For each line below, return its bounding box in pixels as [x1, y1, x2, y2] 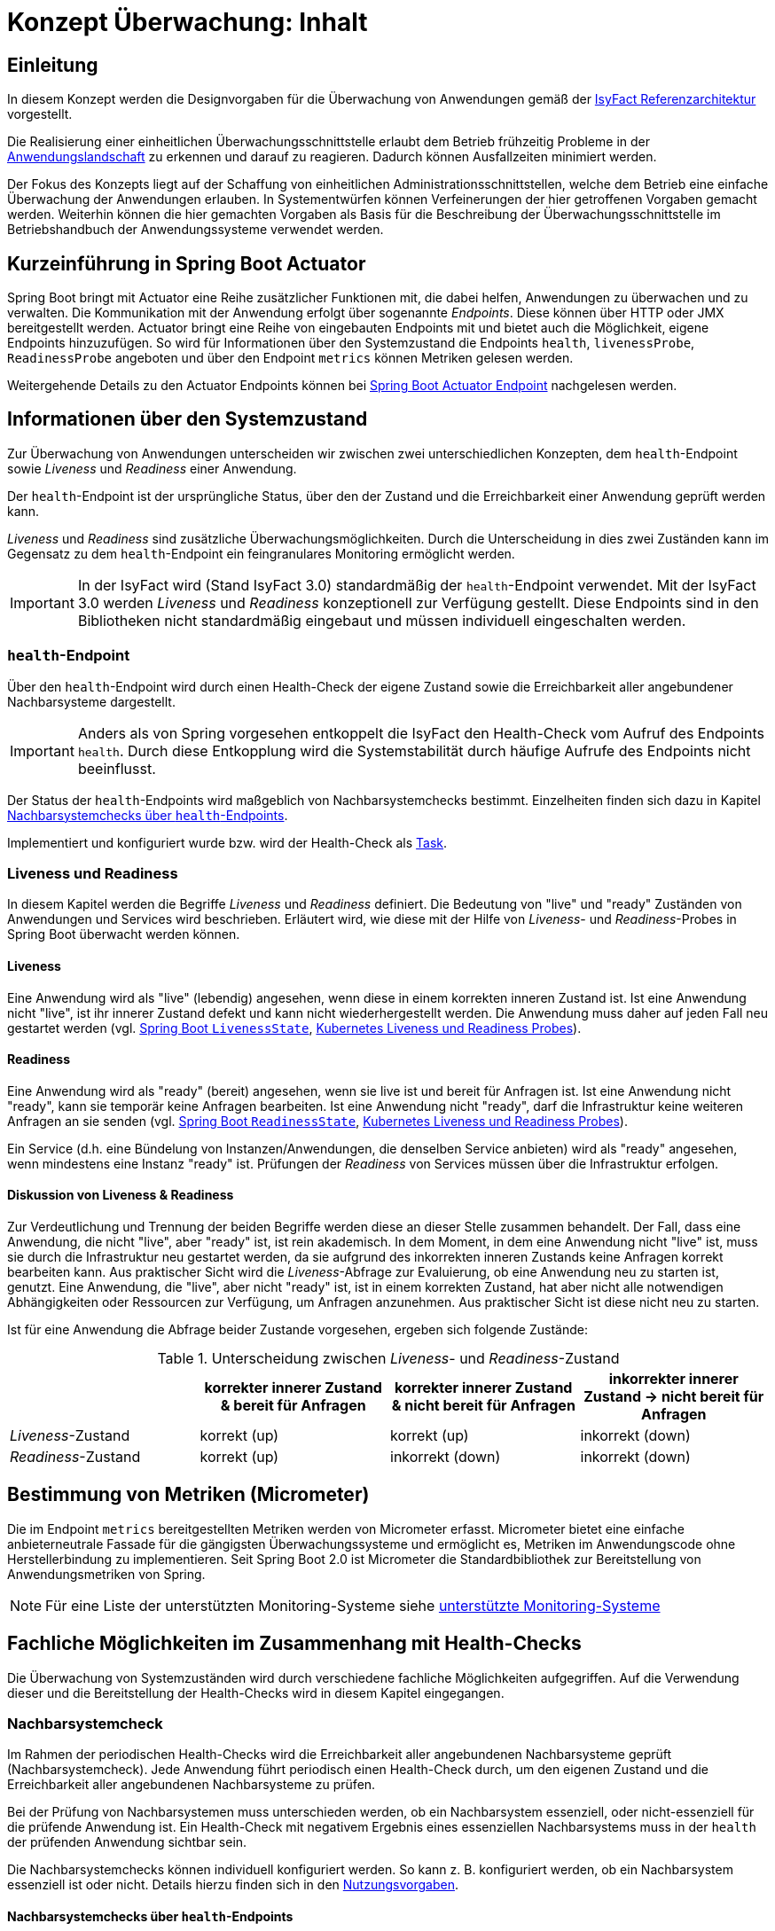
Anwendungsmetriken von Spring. [7, 1566, 206, 1582]
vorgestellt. [7, 106, 73, 122]
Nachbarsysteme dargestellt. [7, 693, 176, 709]
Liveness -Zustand [10, 1427, 130, 1445]
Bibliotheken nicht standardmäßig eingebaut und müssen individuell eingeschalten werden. [77, 611, 686, 629]
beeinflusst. [77, 759, 156, 778]
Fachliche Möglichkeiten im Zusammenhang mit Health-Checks [7, 1632, 582, 1655]
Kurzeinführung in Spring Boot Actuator [7, 252, 366, 275]
